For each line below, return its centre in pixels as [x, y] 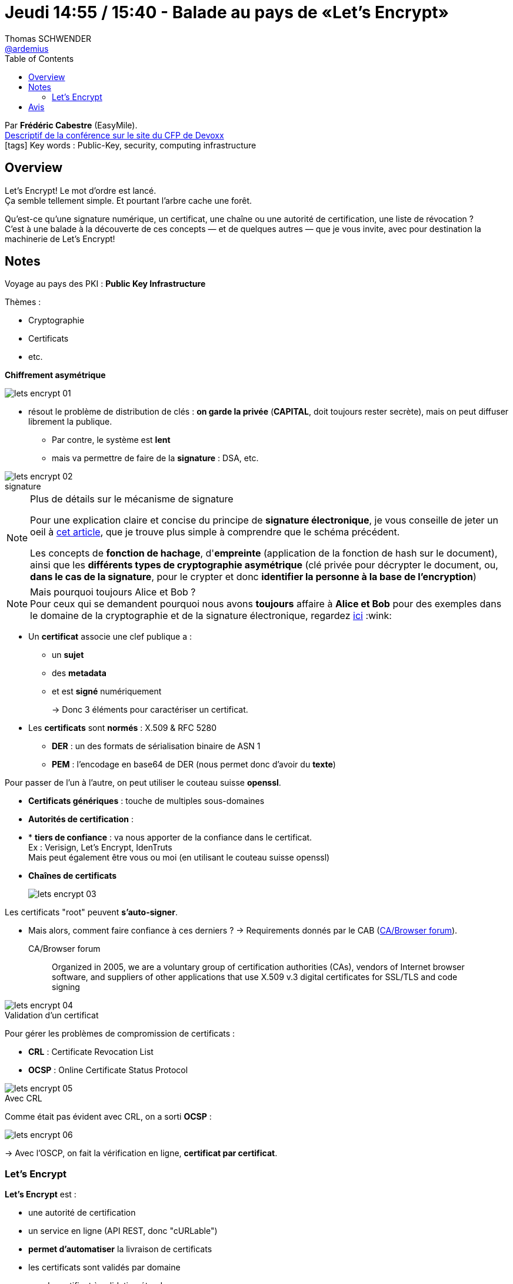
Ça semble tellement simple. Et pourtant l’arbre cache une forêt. [129, 200]
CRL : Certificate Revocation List [91, 1052]
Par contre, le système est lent [111, 440]
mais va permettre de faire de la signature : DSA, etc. [155, 458]
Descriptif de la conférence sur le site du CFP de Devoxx [114, 135]
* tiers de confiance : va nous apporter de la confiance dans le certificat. [170, 838]
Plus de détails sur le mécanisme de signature [132, 499]
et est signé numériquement [107, 691]
